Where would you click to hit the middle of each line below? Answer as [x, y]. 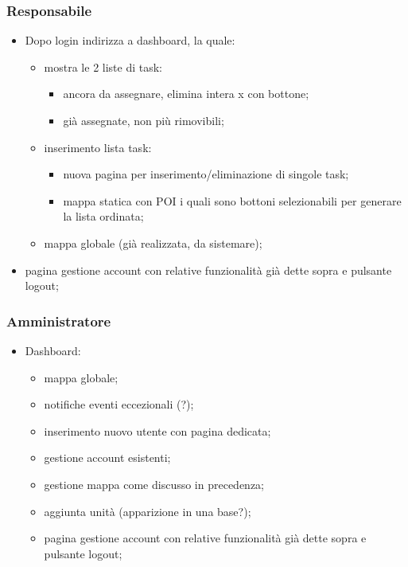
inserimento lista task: [98, 147]
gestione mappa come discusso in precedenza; [154, 484]
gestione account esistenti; [107, 458]
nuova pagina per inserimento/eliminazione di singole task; [206, 174]
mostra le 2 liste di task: [103, 66]
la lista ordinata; [103, 216]
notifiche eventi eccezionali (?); [119, 404]
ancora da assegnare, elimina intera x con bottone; [186, 94]
